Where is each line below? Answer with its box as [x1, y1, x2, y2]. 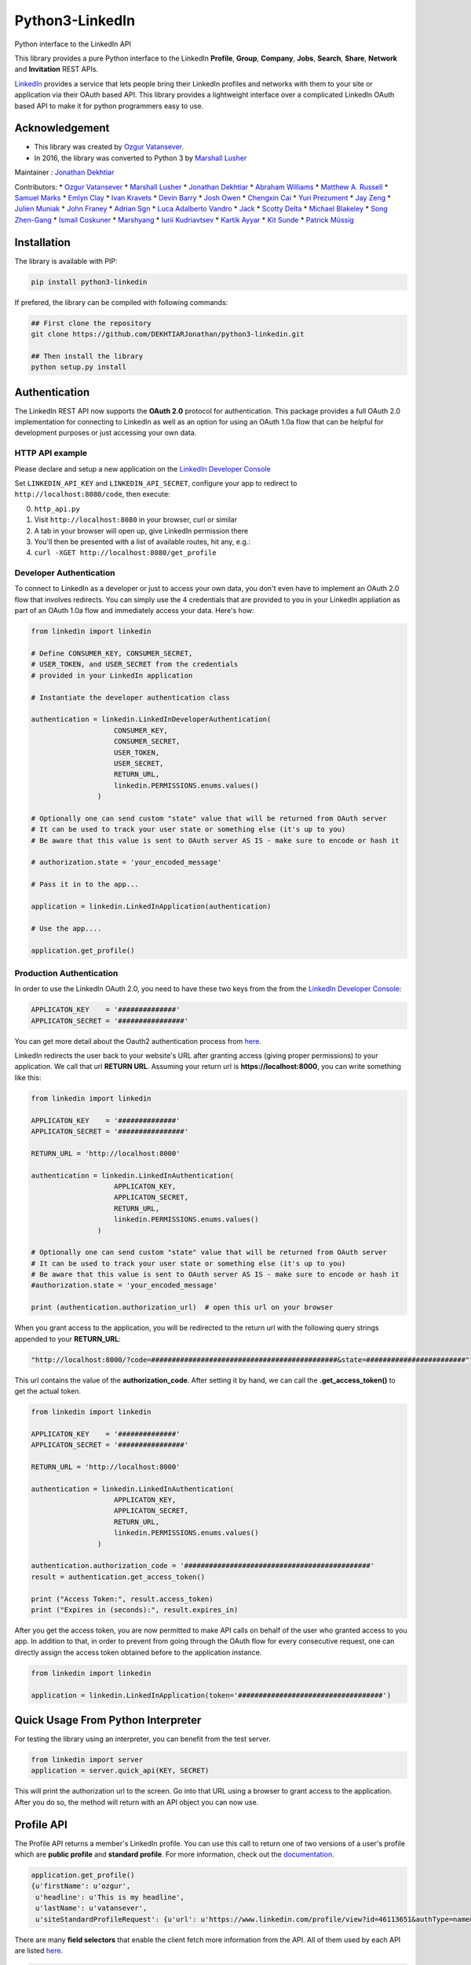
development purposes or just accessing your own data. [14, 428, 197, 438]
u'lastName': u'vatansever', [35, 1904, 148, 1913]
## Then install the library [31, 351, 144, 361]
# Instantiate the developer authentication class [31, 692, 231, 702]
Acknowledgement [14, 122, 110, 135]
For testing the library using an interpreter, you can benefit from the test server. [14, 1734, 271, 1744]
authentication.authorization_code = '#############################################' [31, 1561, 375, 1570]
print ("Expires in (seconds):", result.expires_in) [31, 1605, 239, 1614]
